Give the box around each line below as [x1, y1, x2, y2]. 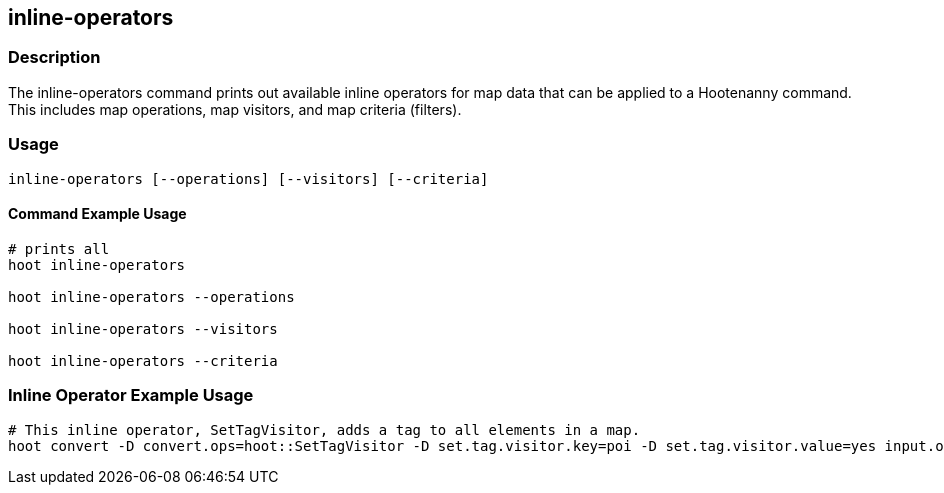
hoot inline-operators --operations [8, 288, 295, 305]
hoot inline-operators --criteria [8, 352, 278, 369]
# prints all [8, 240, 110, 257]
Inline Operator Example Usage [8, 385, 254, 406]
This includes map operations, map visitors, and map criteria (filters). [8, 100, 462, 118]
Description [8, 47, 101, 68]
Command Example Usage [8, 205, 187, 223]
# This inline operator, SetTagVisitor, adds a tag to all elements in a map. [8, 421, 641, 438]
